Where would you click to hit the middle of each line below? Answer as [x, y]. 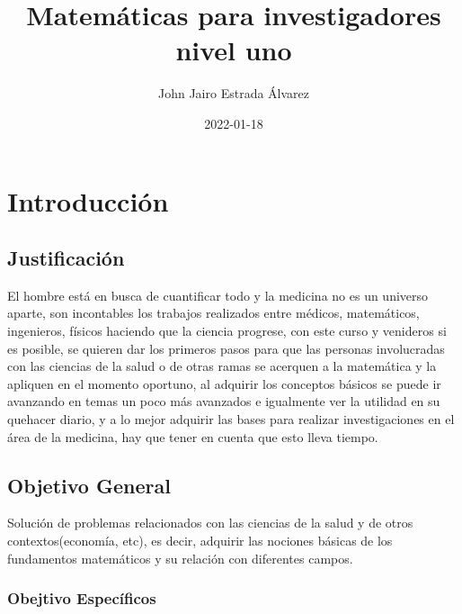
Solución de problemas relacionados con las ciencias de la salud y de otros [210, 523]
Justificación [66, 258]
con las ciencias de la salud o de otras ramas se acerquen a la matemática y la [222, 366]
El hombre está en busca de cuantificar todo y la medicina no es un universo [218, 295]
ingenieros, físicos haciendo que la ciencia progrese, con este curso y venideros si [227, 331]
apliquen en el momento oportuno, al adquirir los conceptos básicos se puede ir [224, 383]
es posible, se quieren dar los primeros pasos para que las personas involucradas [226, 348]
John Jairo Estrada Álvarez [233, 93]
